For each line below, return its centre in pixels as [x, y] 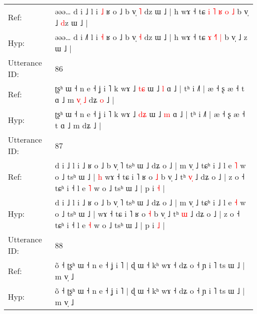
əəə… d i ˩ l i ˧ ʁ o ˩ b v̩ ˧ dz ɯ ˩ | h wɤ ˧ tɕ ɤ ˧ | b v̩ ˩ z [151, 37]
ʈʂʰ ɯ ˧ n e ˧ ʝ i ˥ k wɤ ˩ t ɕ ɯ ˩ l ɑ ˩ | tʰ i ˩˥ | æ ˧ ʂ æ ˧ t [150, 88]
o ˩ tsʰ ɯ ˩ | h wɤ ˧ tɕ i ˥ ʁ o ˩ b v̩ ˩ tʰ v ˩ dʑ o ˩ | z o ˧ [150, 177]
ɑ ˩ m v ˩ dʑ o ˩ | [85, 99]
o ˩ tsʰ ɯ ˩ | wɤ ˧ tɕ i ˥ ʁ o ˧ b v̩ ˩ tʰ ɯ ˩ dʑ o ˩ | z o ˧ [147, 214]
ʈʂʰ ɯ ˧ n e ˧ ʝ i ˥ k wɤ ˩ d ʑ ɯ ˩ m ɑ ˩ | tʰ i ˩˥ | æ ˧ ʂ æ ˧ [150, 114]
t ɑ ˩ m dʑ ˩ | [78, 125]
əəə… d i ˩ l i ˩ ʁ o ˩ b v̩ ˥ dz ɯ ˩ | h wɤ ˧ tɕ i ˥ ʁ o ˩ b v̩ [152, 11]
